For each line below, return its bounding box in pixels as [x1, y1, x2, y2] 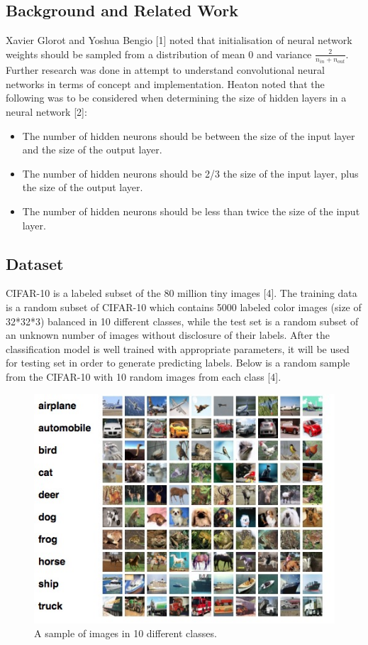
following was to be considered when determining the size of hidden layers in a [6, 90, 347, 105]
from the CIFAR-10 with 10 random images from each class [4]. [6, 369, 281, 384]
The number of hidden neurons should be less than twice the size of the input [22, 204, 360, 219]
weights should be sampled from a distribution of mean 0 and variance [6, 46, 312, 61]
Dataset [6, 252, 64, 274]
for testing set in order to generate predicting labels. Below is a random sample [6, 355, 350, 370]
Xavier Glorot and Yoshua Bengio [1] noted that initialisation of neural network [6, 33, 352, 48]
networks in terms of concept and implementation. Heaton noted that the [6, 76, 325, 91]
